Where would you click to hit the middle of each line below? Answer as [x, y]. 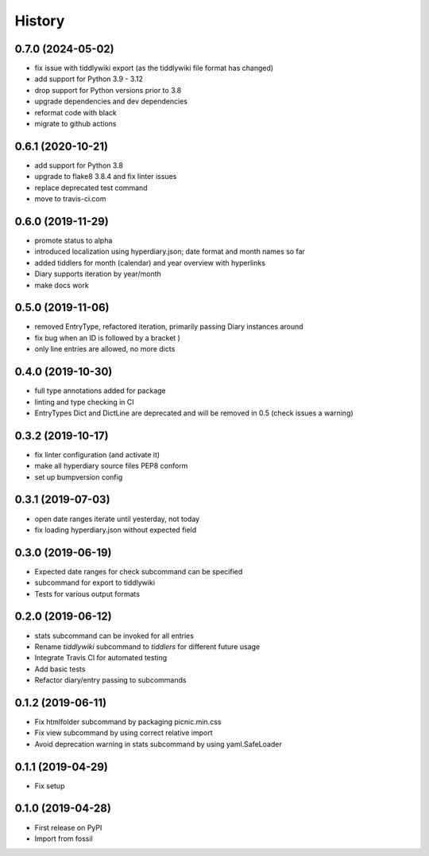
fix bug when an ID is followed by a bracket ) [107, 337]
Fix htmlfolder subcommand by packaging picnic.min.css [128, 722]
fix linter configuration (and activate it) [97, 454]
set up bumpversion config [79, 477]
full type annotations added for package [100, 391]
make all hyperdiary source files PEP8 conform [111, 466]
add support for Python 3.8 [79, 165]
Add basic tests [60, 669]
